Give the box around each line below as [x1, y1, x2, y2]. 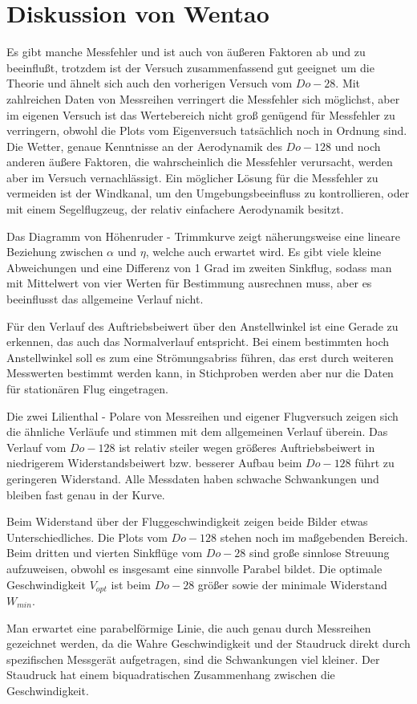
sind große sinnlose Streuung [249, 544, 390, 561]
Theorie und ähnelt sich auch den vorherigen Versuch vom [6, 75, 293, 92]
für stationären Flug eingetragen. [6, 380, 168, 397]
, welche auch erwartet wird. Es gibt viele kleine [145, 243, 382, 260]
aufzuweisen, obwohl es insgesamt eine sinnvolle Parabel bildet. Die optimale [6, 560, 383, 576]
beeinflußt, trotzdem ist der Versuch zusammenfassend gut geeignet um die [6, 59, 374, 75]
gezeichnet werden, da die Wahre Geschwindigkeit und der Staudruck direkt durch [6, 635, 411, 652]
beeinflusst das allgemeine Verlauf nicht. [6, 291, 204, 307]
